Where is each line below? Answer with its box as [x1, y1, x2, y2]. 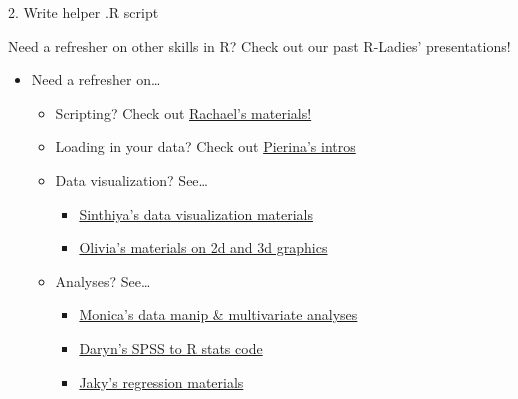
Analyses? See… [55, 270, 151, 291]
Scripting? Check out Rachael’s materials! [55, 102, 312, 123]
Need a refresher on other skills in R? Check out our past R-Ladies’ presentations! [8, 35, 511, 56]
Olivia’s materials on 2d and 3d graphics [79, 237, 328, 258]
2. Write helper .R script [8, 2, 159, 22]
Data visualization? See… [55, 169, 208, 190]
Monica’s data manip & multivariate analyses [79, 304, 358, 325]
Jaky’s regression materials [79, 371, 244, 392]
